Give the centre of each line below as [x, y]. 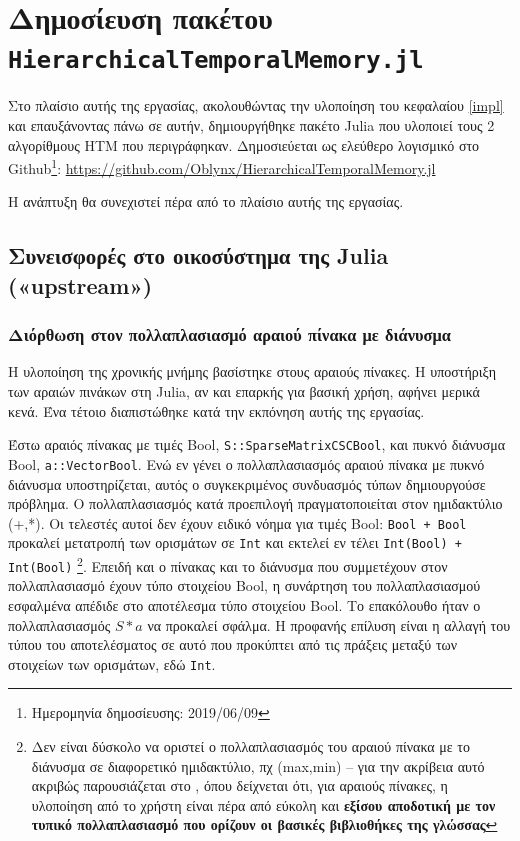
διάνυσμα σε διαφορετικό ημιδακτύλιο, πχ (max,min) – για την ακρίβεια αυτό [258, 765]
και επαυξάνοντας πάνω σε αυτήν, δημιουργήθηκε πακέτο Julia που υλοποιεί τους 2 [251, 125]
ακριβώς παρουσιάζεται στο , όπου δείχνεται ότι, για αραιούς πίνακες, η [239, 785]
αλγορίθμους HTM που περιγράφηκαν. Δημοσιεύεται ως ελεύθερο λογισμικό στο [244, 144]
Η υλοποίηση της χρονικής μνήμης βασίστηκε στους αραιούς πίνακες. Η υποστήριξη [252, 371]
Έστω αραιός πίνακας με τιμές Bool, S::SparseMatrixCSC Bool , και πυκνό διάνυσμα [257, 444]
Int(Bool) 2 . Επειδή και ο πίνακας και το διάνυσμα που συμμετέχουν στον [228, 564]
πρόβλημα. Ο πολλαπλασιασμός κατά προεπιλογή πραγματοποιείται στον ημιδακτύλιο [255, 503]
